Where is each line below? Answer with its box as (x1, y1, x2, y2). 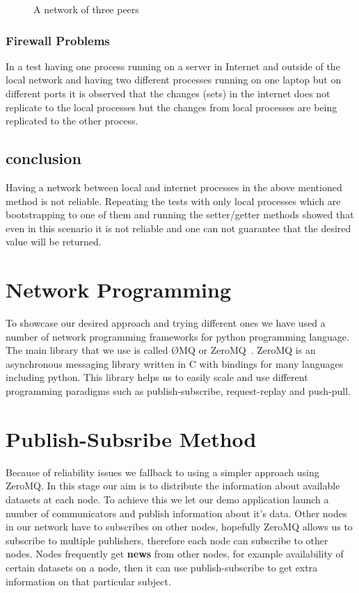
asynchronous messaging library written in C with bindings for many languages (6, 356, 344, 371)
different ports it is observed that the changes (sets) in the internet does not (6, 86, 330, 100)
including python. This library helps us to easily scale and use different (6, 370, 308, 384)
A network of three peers (33, 2, 139, 16)
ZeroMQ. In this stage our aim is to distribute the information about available (6, 478, 340, 493)
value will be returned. (6, 234, 102, 249)
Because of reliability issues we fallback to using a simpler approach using (6, 464, 319, 479)
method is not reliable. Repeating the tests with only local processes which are (6, 193, 341, 208)
